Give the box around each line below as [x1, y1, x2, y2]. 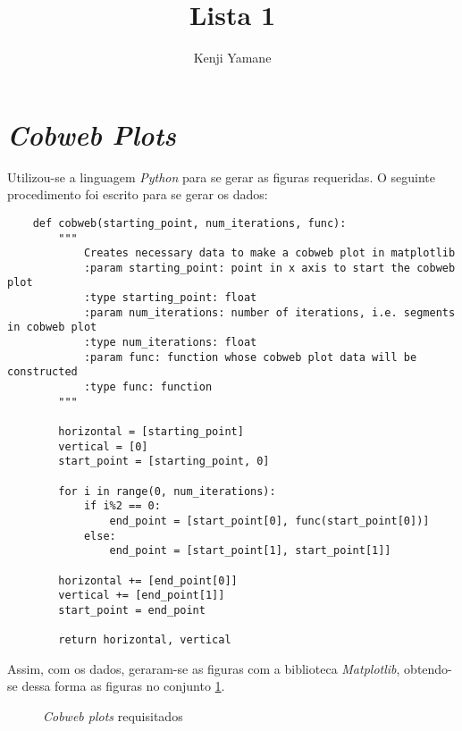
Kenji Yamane [193, 48, 272, 67]
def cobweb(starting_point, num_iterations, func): [32, 216, 347, 230]
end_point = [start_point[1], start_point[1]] [109, 544, 391, 558]
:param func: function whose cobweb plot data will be [83, 350, 417, 364]
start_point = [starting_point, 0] [58, 455, 270, 468]
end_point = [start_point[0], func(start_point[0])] [109, 514, 430, 527]
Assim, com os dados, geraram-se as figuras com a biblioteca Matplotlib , [7, 659, 400, 677]
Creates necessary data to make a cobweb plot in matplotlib [83, 247, 456, 260]
